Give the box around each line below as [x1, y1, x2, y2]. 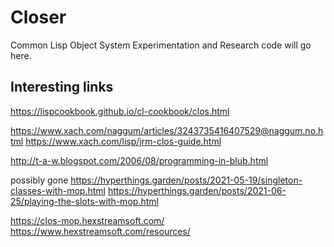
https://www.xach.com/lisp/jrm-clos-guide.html [25, 135, 222, 147]
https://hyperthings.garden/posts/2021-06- [107, 184, 287, 196]
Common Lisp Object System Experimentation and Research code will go [10, 39, 312, 51]
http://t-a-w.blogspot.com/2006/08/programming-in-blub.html [10, 154, 269, 166]
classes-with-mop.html [10, 184, 106, 196]
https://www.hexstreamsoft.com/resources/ [10, 225, 191, 237]
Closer [10, 6, 67, 29]
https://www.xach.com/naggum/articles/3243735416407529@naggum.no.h [10, 124, 324, 136]
